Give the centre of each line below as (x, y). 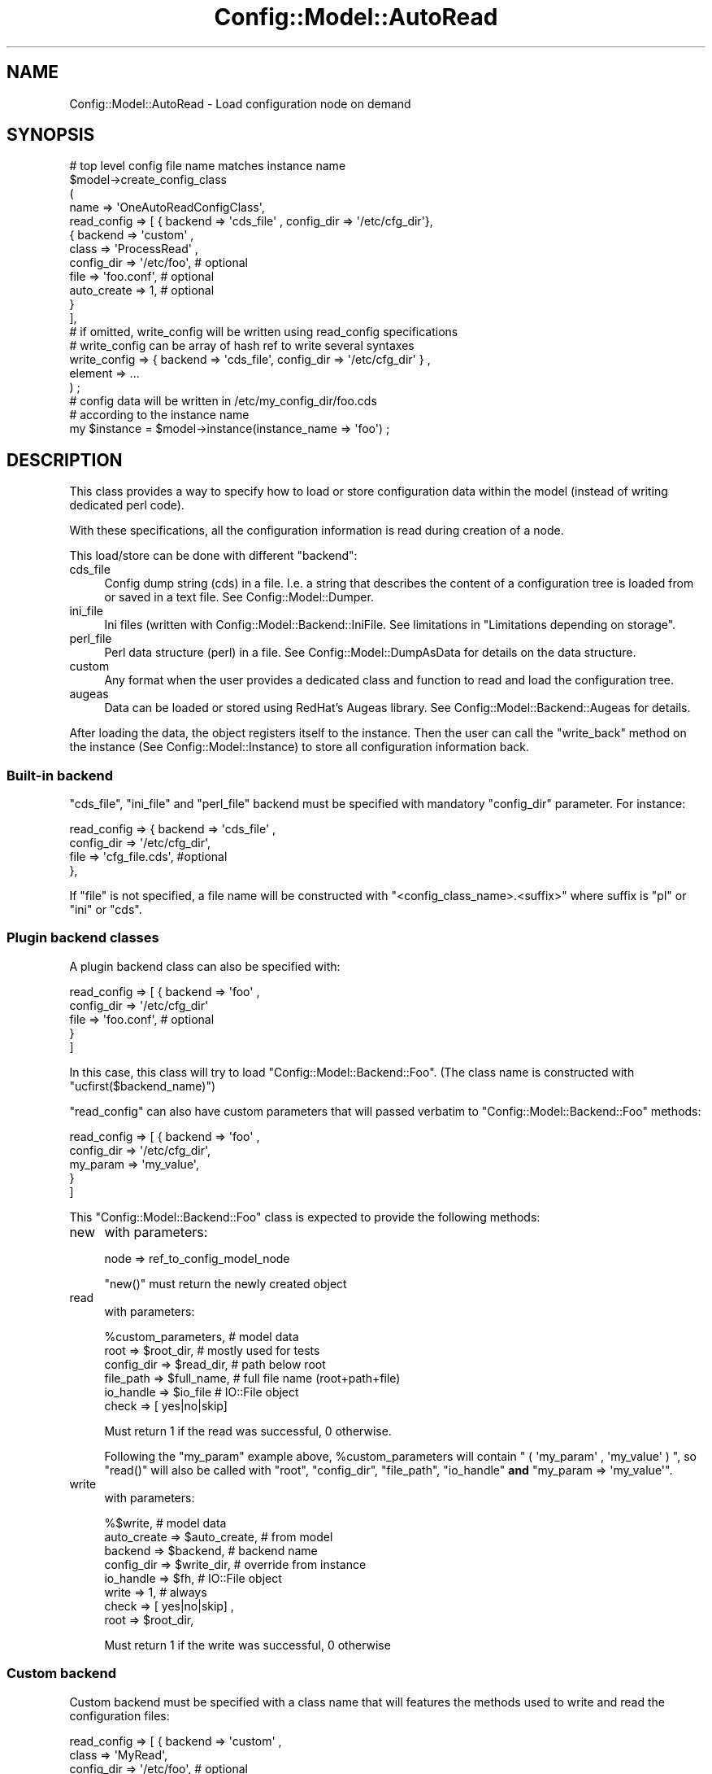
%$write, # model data (165, 1523)
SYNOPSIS (51, 135)
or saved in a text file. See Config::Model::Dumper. (239, 597)
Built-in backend (60, 775)
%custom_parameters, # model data (202, 1336)
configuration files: (119, 1715)
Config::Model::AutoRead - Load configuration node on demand (240, 103)
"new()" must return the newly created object (226, 1283)
